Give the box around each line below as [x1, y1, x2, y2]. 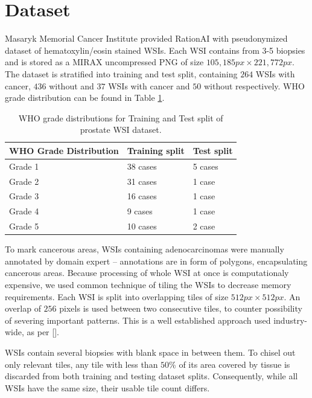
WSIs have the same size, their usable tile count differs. [5, 381, 210, 394]
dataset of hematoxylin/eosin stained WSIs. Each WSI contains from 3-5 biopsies [5, 43, 305, 56]
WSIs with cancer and [108, 79, 190, 92]
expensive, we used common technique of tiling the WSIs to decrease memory [5, 278, 291, 290]
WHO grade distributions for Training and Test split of [18, 111, 223, 124]
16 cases [127, 190, 157, 202]
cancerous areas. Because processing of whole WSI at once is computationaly [5, 266, 289, 279]
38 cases [127, 159, 157, 172]
